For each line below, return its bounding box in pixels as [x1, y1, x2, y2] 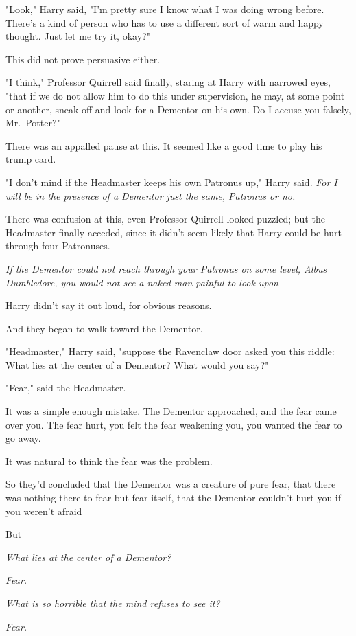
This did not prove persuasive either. [5, 52, 161, 66]
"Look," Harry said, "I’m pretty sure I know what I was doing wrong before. [5, 2, 324, 16]
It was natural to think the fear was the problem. [5, 453, 213, 468]
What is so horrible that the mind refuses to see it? [5, 596, 220, 610]
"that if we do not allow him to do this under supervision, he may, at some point [5, 88, 345, 102]
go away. [5, 431, 41, 445]
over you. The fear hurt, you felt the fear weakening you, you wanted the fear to [5, 417, 342, 431]
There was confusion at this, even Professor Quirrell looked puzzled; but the [5, 212, 325, 226]
